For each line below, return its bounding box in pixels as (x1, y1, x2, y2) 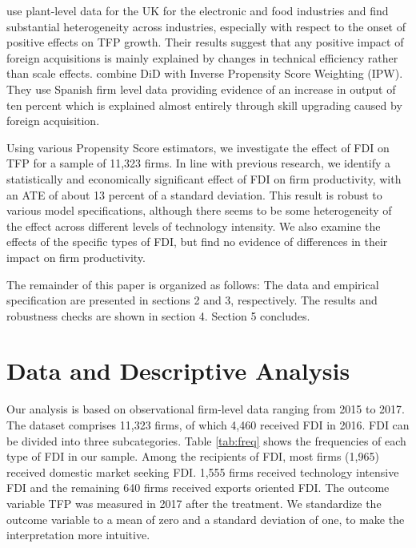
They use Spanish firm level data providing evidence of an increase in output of (6, 80, 396, 97)
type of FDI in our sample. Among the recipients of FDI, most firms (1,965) (6, 448, 379, 465)
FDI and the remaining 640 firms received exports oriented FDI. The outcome (6, 479, 390, 496)
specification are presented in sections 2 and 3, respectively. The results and (6, 292, 378, 308)
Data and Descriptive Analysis (6, 354, 350, 387)
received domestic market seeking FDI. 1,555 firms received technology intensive (6, 463, 399, 480)
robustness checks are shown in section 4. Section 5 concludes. (6, 307, 310, 324)
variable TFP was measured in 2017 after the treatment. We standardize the (6, 494, 382, 511)
